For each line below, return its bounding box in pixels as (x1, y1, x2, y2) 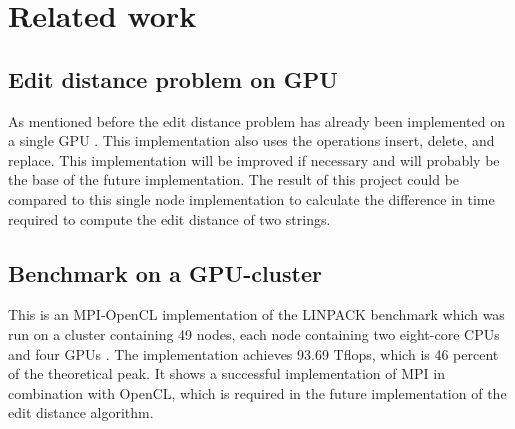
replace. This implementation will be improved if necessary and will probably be (8, 149, 500, 170)
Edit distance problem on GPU (8, 63, 338, 94)
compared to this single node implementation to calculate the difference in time (8, 188, 495, 209)
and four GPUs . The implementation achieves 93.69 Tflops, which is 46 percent (8, 343, 499, 364)
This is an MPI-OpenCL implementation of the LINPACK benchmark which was (8, 304, 505, 325)
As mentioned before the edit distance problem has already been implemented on (8, 110, 505, 131)
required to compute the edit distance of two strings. (8, 208, 331, 229)
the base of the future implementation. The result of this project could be (8, 169, 460, 190)
